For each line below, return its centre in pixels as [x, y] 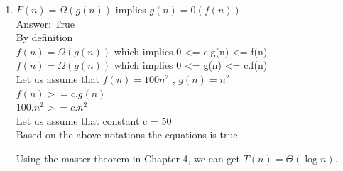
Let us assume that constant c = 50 [94, 120]
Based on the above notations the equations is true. [128, 134]
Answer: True [45, 23]
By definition [44, 37]
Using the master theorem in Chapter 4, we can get [128, 158]
